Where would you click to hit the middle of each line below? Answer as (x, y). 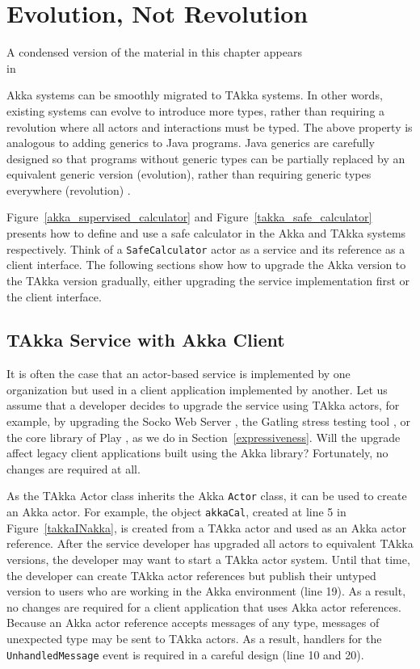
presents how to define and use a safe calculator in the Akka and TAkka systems (206, 233)
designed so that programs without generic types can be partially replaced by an (206, 158)
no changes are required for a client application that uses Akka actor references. (204, 606)
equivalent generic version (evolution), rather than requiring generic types (189, 174)
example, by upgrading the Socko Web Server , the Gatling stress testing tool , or (208, 421)
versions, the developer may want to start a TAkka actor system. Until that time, (208, 559)
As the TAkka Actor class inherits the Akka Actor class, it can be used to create (207, 496)
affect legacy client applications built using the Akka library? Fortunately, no (197, 453)
